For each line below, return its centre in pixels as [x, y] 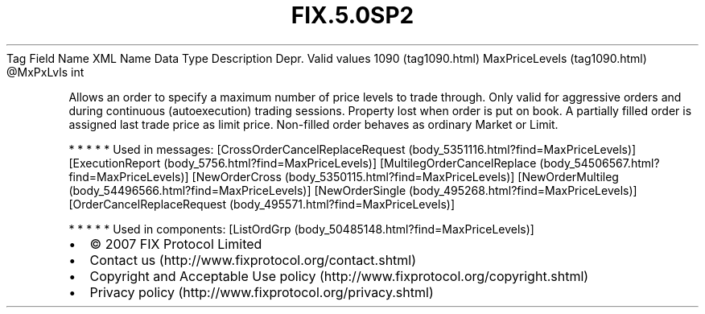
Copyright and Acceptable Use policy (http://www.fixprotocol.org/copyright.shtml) [339, 276]
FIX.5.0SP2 [352, 15]
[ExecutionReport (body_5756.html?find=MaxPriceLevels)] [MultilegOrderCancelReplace [303, 163]
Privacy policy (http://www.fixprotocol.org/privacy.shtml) [262, 292]
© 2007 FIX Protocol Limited [176, 244]
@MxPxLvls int [45, 72]
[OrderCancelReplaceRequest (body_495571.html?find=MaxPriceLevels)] [262, 204]
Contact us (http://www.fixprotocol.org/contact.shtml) [253, 260]
